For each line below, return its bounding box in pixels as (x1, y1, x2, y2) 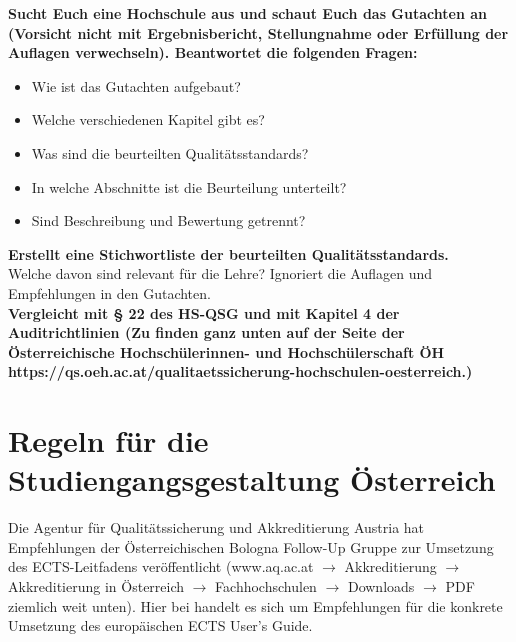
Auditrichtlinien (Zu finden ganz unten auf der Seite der (8, 322, 405, 343)
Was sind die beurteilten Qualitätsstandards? (31, 142, 309, 163)
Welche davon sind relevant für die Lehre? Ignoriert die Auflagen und (8, 263, 432, 284)
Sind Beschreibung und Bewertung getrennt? (31, 210, 306, 231)
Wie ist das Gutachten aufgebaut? (31, 75, 241, 96)
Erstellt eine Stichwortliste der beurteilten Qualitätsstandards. (8, 243, 449, 264)
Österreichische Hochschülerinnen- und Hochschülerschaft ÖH (8, 341, 445, 362)
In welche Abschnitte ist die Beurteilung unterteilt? (31, 176, 347, 197)
